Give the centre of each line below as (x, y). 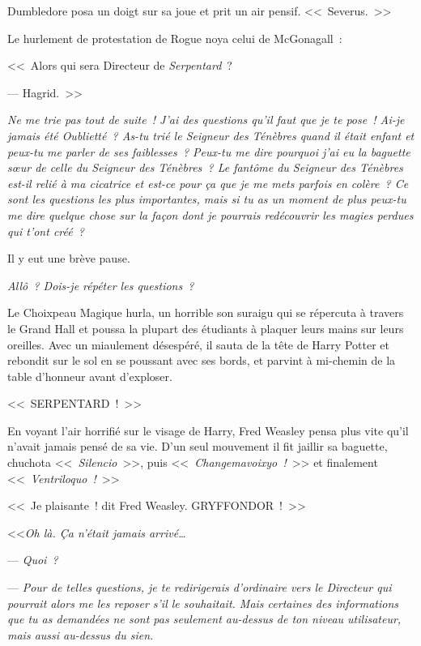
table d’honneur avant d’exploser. (90, 376)
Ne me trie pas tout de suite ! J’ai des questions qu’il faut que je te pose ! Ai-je (206, 120)
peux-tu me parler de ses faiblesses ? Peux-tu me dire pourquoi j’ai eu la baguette (209, 151)
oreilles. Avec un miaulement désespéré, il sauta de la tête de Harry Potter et (198, 344)
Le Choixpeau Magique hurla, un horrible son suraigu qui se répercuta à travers (206, 312)
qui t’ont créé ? (46, 231)
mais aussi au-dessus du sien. (81, 634)
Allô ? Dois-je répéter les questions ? (101, 285)
